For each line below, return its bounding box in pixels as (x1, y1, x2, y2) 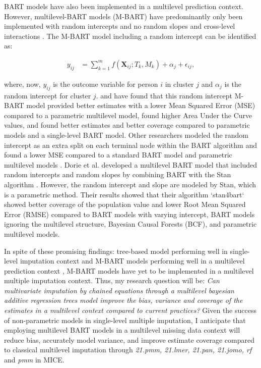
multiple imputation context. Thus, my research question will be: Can (4, 275, 220, 286)
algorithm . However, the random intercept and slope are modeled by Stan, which (4, 179, 256, 189)
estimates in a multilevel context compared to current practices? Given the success (4, 305, 256, 316)
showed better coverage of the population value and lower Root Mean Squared (4, 199, 246, 209)
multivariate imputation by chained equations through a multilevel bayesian (4, 285, 234, 295)
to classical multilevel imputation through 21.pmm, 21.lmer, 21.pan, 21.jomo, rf (4, 344, 252, 355)
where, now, (4, 78, 41, 89)
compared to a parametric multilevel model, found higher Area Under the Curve (4, 110, 252, 120)
